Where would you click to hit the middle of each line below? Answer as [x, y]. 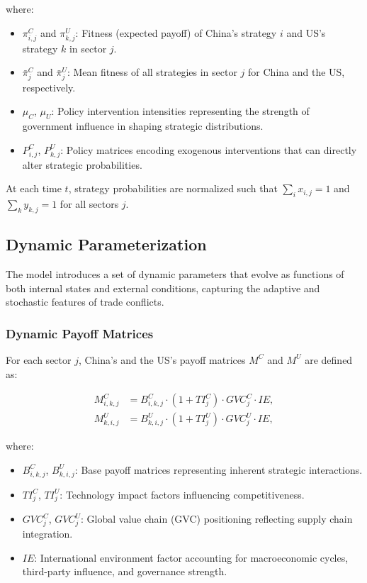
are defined [329, 359]
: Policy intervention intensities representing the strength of [180, 111]
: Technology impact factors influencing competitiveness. [182, 494]
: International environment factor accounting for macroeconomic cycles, [191, 557]
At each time [34, 188]
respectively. [49, 87]
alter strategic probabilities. [82, 164]
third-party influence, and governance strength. [125, 571]
